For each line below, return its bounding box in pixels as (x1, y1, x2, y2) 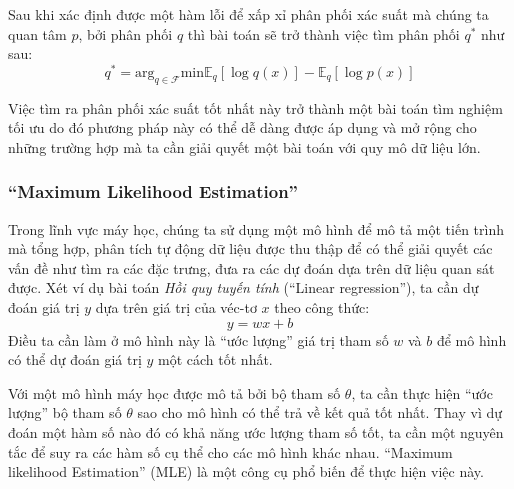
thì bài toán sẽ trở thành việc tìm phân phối (187, 23, 460, 44)
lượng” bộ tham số (8, 402, 122, 423)
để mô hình (436, 329, 507, 350)
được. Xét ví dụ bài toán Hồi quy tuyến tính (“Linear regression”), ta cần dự (8, 277, 479, 298)
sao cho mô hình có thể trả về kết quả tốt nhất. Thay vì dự (137, 402, 503, 423)
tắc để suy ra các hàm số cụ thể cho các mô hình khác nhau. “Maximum (8, 441, 453, 462)
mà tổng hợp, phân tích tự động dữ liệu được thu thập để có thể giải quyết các (8, 238, 493, 259)
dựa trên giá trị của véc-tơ (95, 297, 257, 318)
